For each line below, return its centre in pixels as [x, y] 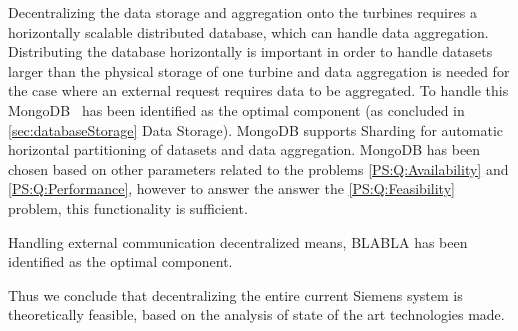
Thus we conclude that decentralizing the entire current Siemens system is [235, 294]
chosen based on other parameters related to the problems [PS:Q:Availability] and [258, 168]
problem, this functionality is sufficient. [128, 207]
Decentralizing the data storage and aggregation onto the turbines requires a [242, 12]
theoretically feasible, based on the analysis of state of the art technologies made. [256, 314]
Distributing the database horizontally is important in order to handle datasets [250, 51]
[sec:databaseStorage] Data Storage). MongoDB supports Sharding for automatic [256, 129]
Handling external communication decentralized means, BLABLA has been [238, 241]
